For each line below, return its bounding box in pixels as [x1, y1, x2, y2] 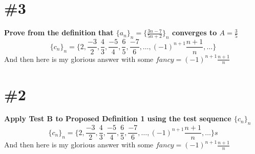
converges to [172, 27, 217, 38]
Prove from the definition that [4, 27, 114, 38]
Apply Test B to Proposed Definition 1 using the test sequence [4, 113, 231, 124]
